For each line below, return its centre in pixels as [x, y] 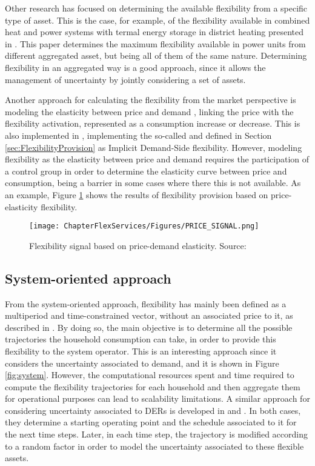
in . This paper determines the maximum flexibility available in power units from [155, 43]
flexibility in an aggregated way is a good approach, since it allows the [135, 67]
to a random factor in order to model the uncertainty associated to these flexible [154, 446]
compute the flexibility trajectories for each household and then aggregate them [153, 386]
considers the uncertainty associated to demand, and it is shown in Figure [142, 363]
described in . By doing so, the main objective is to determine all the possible [149, 327]
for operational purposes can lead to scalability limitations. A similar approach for [157, 398]
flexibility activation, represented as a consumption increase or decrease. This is [153, 123]
